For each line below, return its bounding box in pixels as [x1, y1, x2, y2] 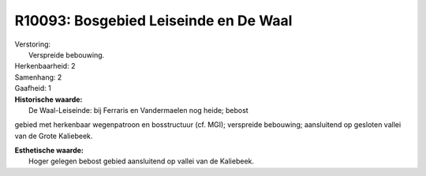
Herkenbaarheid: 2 [14, 62, 76, 71]
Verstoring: [14, 39, 51, 49]
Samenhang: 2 [14, 72, 62, 82]
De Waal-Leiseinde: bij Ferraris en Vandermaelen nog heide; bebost [28, 105, 248, 114]
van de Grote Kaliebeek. [14, 131, 93, 140]
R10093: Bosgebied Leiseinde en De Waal [14, 12, 293, 29]
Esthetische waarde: [14, 146, 84, 155]
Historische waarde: [14, 95, 83, 104]
